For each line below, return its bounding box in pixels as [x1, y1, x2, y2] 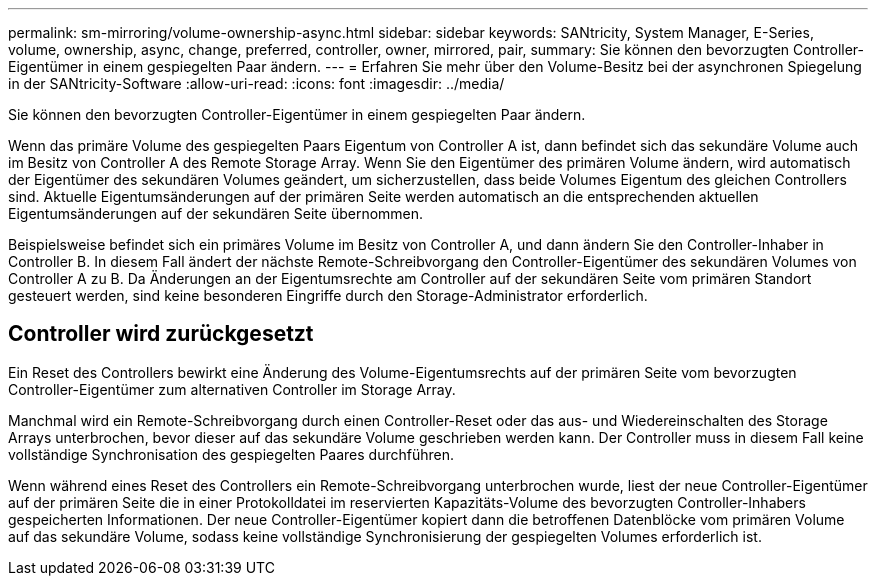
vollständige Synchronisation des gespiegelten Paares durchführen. [8, 445, 454, 463]
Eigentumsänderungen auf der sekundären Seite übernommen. [8, 205, 424, 222]
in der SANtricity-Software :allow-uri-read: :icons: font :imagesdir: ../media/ [8, 75, 505, 92]
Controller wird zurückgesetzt [8, 321, 314, 347]
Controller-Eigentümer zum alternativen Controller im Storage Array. [8, 380, 456, 398]
